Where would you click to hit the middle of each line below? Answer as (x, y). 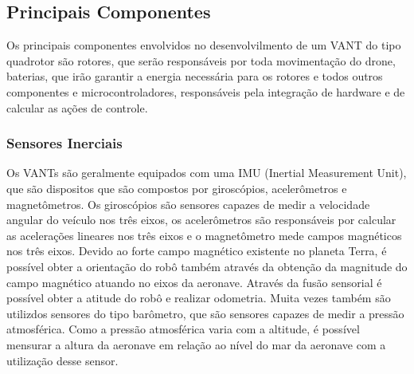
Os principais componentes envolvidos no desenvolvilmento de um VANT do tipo (204, 45)
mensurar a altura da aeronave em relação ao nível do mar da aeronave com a (196, 344)
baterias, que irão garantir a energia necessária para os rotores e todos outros (195, 76)
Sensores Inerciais (64, 143)
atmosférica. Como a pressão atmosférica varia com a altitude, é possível (183, 329)
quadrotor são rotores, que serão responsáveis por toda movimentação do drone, (201, 60)
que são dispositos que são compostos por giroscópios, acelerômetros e (177, 188)
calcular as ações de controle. (77, 107)
